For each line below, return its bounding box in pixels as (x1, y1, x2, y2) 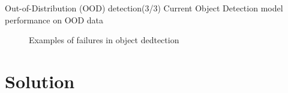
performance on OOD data (5, 13, 104, 26)
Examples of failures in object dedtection (29, 34, 179, 46)
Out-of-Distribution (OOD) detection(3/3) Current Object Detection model (5, 2, 283, 14)
